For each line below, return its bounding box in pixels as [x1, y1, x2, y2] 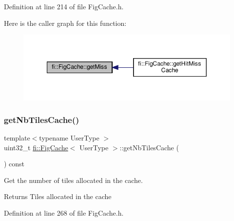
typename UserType [39, 133, 99, 143]
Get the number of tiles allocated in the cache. [4, 175, 143, 185]
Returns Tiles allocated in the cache [4, 191, 112, 201]
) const [4, 159, 25, 169]
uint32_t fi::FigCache [4, 142, 68, 152]
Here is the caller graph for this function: [4, 18, 127, 28]
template [4, 133, 30, 143]
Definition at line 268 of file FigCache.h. [4, 208, 124, 218]
